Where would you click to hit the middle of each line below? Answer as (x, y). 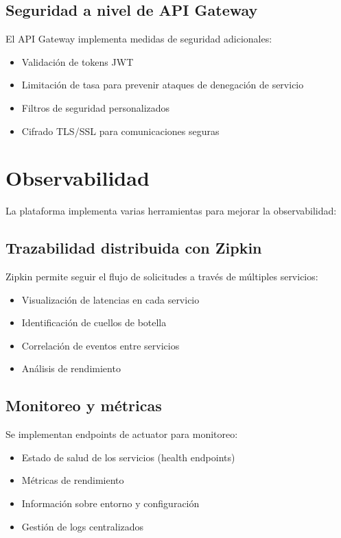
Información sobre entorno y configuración (110, 503)
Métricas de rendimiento (73, 480)
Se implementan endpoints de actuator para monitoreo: (122, 434)
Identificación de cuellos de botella (94, 322)
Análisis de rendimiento (71, 368)
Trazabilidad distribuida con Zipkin (134, 248)
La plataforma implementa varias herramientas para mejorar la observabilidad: (171, 211)
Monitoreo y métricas (84, 405)
